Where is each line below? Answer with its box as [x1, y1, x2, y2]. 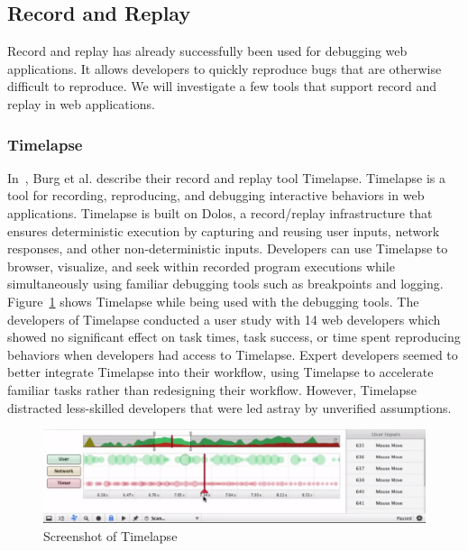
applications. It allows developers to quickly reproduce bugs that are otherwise [7, 59, 442, 78]
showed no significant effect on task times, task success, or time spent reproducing [7, 327, 461, 346]
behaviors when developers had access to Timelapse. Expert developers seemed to [7, 344, 458, 363]
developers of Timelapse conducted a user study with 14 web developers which [7, 309, 441, 328]
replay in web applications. [7, 94, 155, 113]
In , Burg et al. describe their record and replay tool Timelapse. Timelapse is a [7, 168, 446, 187]
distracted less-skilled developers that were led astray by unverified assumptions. [7, 398, 452, 417]
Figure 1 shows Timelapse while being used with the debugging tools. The [7, 291, 419, 310]
